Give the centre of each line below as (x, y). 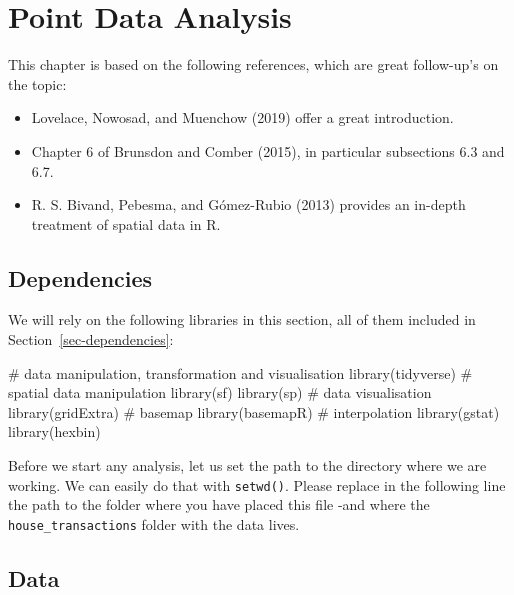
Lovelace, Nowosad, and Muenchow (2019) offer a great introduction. (242, 117)
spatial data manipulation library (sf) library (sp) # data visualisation (220, 392)
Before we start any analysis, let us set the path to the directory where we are (247, 465)
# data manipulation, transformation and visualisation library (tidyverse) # (240, 372)
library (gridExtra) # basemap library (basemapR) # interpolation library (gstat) (254, 411)
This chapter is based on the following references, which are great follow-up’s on (253, 64)
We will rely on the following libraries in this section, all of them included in (242, 319)
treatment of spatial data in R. (126, 223)
